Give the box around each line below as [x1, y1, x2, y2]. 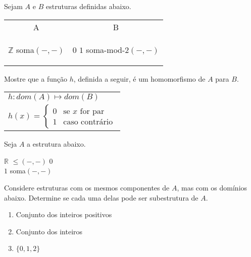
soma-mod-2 [86, 43, 129, 55]
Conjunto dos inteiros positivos [16, 209, 112, 220]
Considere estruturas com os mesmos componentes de [4, 182, 170, 192]
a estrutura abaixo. [27, 139, 86, 149]
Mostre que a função [4, 73, 67, 84]
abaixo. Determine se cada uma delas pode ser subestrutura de [4, 192, 198, 203]
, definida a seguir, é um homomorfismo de [73, 73, 206, 84]
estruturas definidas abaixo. [45, 1, 131, 11]
